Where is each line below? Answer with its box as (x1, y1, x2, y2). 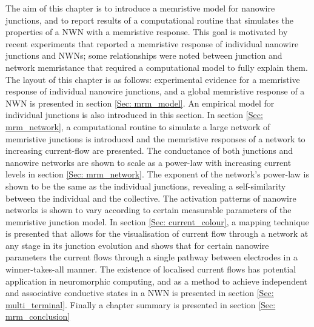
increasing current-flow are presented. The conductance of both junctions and (5, 144, 293, 157)
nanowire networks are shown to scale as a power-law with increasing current (5, 156, 292, 168)
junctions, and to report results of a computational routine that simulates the (5, 13, 294, 26)
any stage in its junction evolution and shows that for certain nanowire (5, 239, 269, 251)
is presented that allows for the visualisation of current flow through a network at (5, 227, 309, 240)
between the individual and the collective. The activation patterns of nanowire (5, 191, 296, 204)
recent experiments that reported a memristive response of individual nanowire (5, 37, 299, 50)
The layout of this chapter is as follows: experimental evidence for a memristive (5, 73, 300, 85)
